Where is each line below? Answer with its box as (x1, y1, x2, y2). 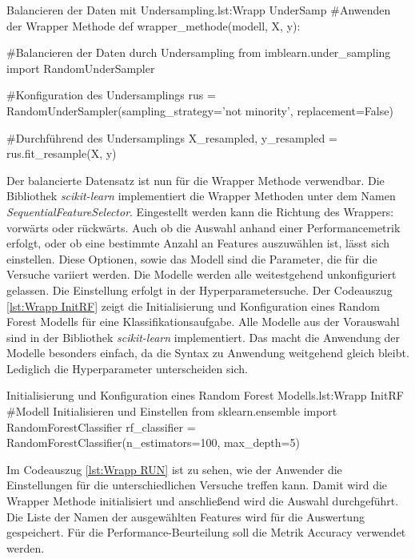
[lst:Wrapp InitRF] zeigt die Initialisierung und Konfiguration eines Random (6, 297, 380, 314)
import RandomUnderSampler (6, 59, 155, 76)
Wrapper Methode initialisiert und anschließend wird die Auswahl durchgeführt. (6, 493, 399, 509)
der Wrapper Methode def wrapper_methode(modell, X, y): (6, 17, 301, 34)
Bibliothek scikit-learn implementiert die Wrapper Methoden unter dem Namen (6, 187, 396, 204)
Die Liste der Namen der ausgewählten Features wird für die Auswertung (6, 508, 365, 525)
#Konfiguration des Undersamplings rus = (6, 86, 216, 103)
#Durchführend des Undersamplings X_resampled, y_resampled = (6, 129, 337, 146)
